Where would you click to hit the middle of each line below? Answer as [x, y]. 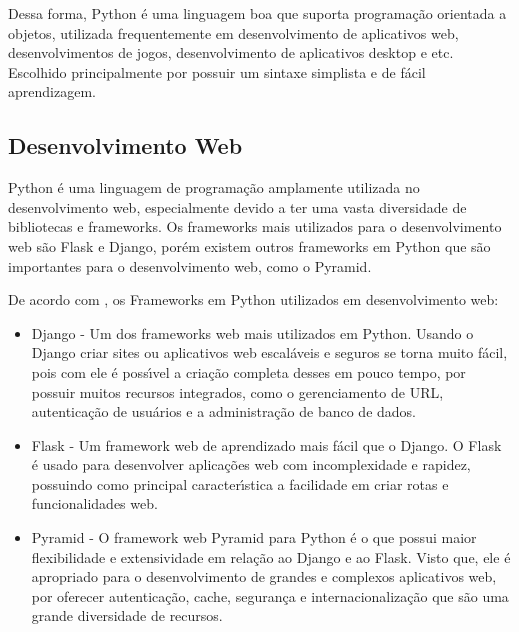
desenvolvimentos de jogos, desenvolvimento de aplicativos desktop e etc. [231, 52]
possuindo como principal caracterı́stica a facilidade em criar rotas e [240, 483]
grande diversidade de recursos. [127, 615]
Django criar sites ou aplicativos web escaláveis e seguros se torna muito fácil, [269, 352]
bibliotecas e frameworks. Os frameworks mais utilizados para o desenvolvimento [255, 226]
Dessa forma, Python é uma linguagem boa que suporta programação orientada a [257, 13]
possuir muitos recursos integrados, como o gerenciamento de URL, [237, 391]
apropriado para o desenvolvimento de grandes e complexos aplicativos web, [264, 576]
